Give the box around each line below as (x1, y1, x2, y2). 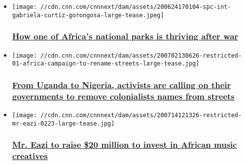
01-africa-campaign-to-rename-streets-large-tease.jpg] (12, 60, 200, 67)
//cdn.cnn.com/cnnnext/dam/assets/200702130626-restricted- (40, 52, 242, 59)
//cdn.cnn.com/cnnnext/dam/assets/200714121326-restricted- (40, 111, 242, 119)
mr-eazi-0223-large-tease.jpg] (12, 120, 115, 127)
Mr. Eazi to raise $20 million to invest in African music (12, 138, 237, 151)
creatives (12, 150, 48, 162)
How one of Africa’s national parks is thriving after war (12, 30, 239, 42)
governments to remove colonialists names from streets (12, 90, 235, 102)
